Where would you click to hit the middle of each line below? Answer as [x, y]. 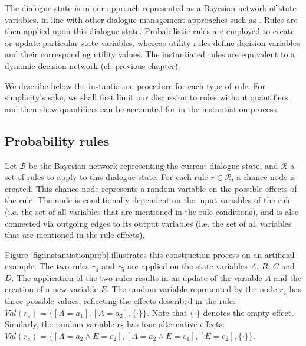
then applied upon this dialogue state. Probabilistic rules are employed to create [150, 31]
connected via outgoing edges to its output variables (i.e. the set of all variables [148, 223]
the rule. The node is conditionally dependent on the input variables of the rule [148, 200]
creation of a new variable [51, 289]
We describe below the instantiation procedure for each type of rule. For [135, 85]
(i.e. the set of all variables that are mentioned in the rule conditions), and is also [152, 211]
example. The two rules [47, 266]
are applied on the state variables [187, 266]
